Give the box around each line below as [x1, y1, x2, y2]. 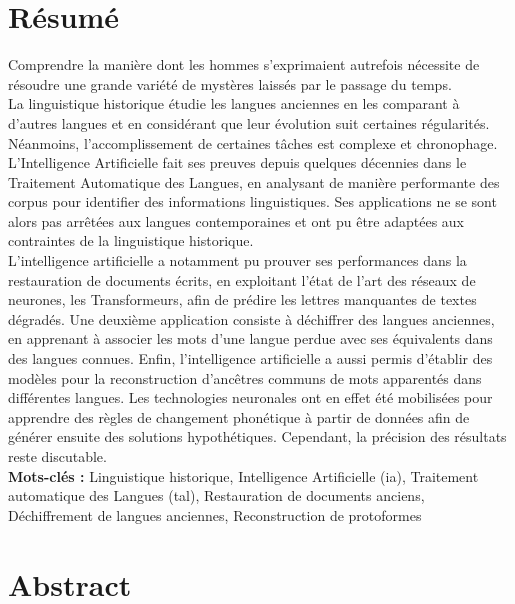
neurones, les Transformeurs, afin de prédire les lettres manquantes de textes [8, 289, 477, 310]
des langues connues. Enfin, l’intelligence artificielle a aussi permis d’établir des [8, 348, 493, 369]
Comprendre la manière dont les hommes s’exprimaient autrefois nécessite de [8, 54, 480, 75]
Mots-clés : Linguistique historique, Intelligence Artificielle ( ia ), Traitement [8, 465, 479, 486]
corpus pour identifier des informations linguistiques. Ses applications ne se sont [8, 191, 497, 212]
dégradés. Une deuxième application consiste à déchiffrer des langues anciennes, [8, 308, 495, 329]
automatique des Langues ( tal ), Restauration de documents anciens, [8, 485, 425, 506]
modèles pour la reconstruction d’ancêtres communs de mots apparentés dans [8, 367, 482, 388]
